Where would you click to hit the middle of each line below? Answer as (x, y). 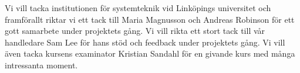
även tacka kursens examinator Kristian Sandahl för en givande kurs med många (150, 53)
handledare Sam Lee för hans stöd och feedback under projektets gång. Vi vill (145, 42)
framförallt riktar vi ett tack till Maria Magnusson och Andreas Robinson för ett (150, 19)
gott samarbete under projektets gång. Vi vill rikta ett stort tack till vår (135, 31)
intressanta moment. (41, 65)
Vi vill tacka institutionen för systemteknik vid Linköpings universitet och (138, 8)
